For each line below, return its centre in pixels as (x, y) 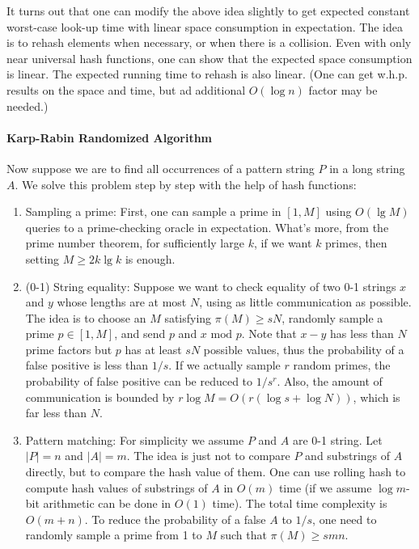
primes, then (356, 243)
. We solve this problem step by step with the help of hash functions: (186, 184)
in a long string (367, 168)
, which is (377, 397)
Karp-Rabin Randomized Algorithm (110, 137)
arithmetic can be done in (107, 503)
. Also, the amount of (330, 381)
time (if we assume (325, 487)
